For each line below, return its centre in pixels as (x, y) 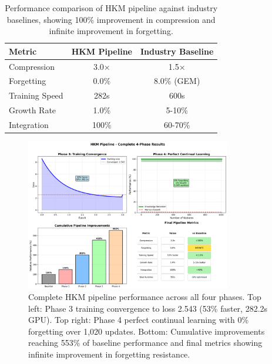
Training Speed (36, 95)
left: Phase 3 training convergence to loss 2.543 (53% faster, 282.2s (148, 308)
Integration (29, 124)
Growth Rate (33, 110)
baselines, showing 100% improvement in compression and (111, 19)
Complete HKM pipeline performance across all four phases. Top (145, 297)
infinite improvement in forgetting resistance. (109, 354)
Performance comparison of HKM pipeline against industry (111, 8)
